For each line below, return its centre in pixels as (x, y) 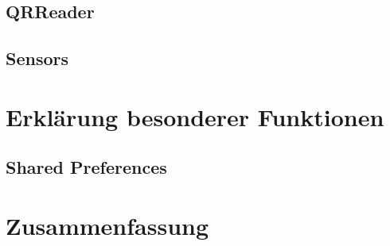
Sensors (37, 58)
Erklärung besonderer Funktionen (195, 116)
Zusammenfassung (107, 225)
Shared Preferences (86, 167)
